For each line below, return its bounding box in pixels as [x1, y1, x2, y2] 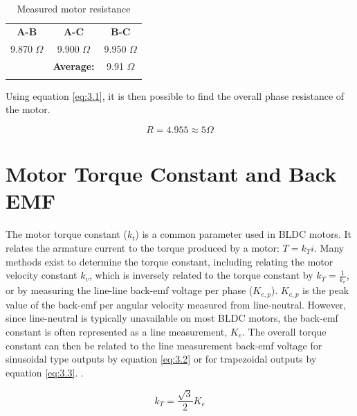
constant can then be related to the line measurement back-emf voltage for [6, 338, 322, 352]
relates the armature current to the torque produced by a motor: [6, 240, 280, 254]
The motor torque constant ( [6, 227, 127, 241]
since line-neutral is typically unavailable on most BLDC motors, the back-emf [6, 311, 338, 325]
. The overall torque [242, 324, 327, 339]
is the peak [302, 283, 349, 297]
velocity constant [6, 268, 77, 282]
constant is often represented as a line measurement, [6, 324, 228, 339]
